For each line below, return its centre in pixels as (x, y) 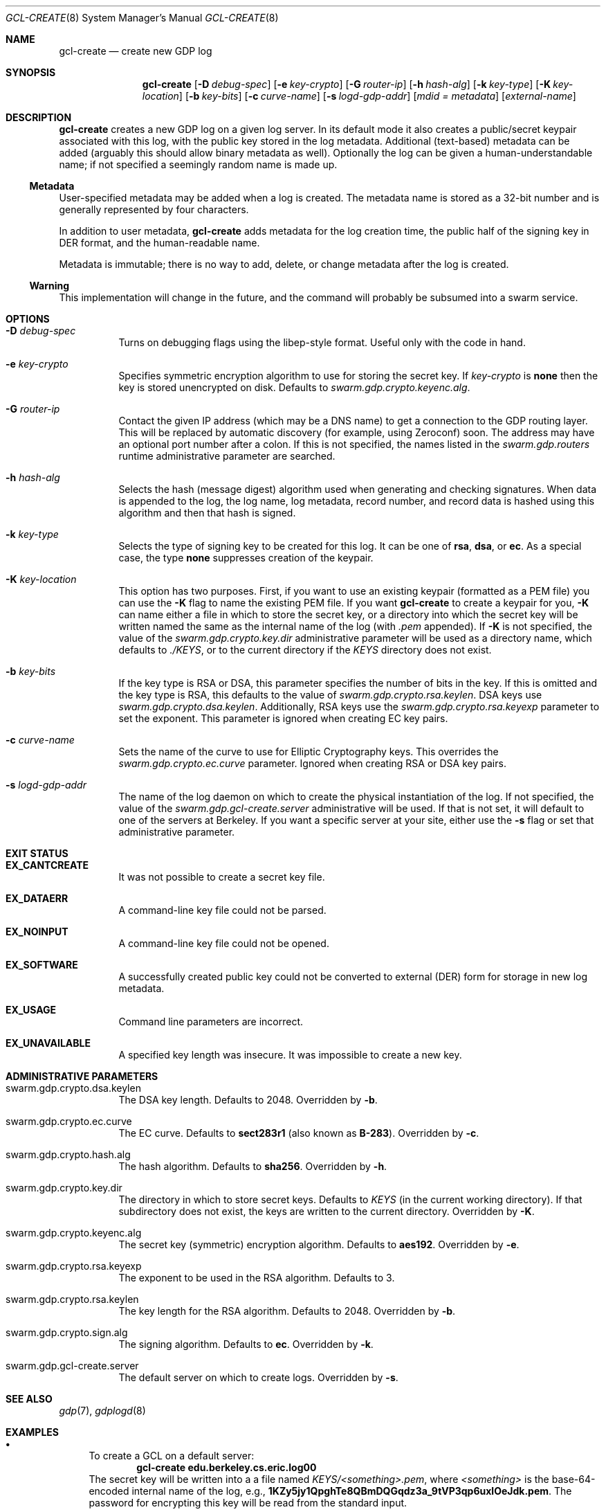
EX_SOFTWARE (42, 965)
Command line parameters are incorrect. (211, 1021)
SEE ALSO (29, 1399)
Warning (49, 286)
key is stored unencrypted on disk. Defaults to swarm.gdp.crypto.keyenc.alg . (294, 387)
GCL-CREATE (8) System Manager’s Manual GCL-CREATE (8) (142, 18)
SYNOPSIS (31, 72)
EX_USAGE (31, 1010)
